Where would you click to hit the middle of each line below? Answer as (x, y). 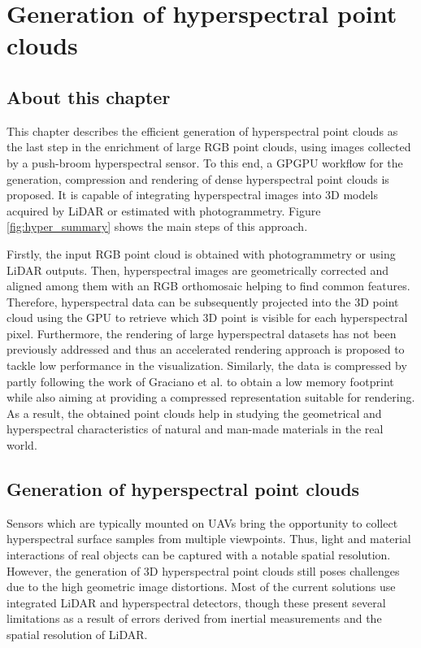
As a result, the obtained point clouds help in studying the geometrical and (194, 413)
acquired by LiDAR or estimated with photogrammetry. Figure (164, 210)
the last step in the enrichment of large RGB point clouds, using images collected (209, 147)
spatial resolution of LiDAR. (77, 634)
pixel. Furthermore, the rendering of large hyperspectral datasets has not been (202, 333)
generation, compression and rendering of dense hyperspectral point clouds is (198, 178)
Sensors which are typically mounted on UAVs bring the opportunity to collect (202, 522)
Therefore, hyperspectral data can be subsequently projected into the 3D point (203, 301)
